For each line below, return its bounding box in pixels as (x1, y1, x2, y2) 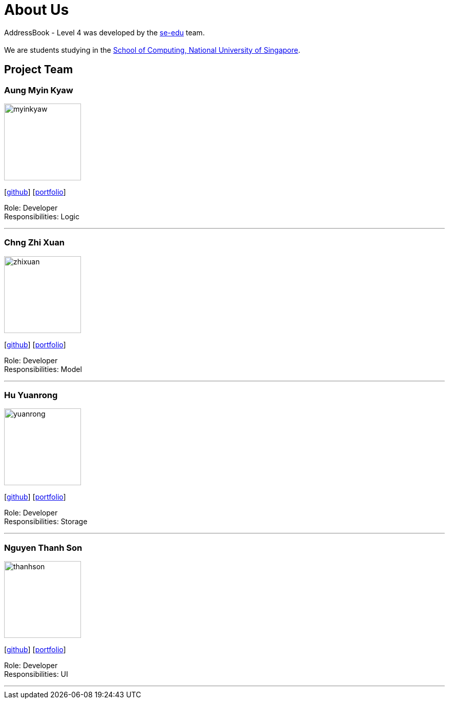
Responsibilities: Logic (4, 212, 79, 221)
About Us (4, 1, 69, 18)
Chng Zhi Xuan (4, 237, 65, 248)
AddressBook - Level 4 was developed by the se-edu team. (4, 28, 205, 37)
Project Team (4, 63, 73, 76)
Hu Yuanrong (4, 390, 58, 401)
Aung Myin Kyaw (4, 85, 73, 95)
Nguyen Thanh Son (4, 542, 83, 553)
